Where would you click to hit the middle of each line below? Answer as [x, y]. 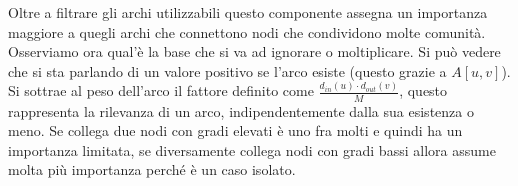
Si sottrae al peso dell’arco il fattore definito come [161, 90]
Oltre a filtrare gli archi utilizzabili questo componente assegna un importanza [248, 12]
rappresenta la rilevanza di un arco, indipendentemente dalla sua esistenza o [241, 110]
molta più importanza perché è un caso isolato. [152, 169]
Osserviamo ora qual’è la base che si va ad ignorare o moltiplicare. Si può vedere [254, 51]
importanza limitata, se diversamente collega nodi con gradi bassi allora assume [252, 149]
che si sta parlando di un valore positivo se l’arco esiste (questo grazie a [227, 70]
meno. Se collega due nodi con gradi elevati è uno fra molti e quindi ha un [235, 130]
